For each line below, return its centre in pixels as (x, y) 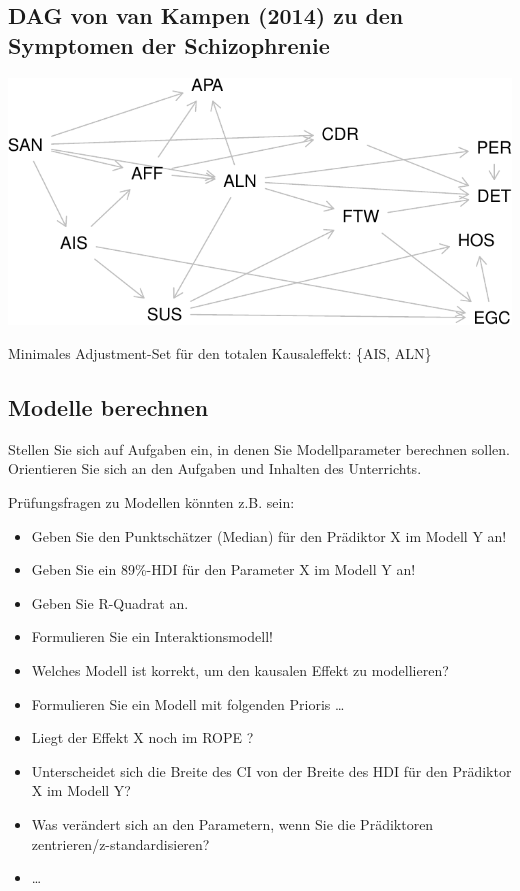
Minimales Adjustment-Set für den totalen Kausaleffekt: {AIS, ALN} (220, 353)
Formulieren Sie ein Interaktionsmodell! (152, 636)
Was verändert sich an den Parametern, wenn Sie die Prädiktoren (232, 824)
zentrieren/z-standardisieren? (120, 843)
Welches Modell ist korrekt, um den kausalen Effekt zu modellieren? (240, 670)
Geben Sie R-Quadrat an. (110, 602)
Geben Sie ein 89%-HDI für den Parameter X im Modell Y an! (223, 569)
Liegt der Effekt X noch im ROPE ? (142, 737)
